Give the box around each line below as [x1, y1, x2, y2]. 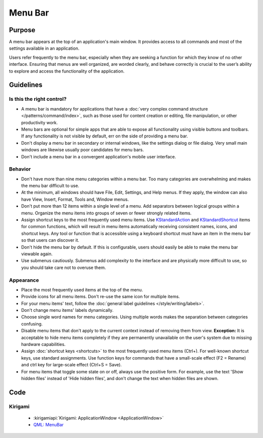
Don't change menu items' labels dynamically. [21, 307, 114, 313]
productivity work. [21, 119, 58, 125]
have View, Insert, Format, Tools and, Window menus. [21, 196, 129, 202]
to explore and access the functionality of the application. [9, 68, 125, 74]
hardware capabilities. [21, 342, 66, 347]
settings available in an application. [9, 45, 80, 51]
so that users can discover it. [21, 237, 80, 243]
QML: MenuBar [33, 422, 64, 428]
